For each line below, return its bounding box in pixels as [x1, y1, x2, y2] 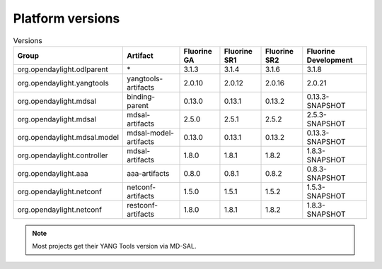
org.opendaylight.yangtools [17, 78, 109, 88]
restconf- [126, 200, 158, 210]
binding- [126, 92, 156, 102]
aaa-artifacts [126, 168, 170, 178]
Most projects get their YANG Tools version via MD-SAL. [32, 242, 197, 251]
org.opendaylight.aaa [17, 168, 88, 178]
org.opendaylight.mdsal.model [17, 132, 120, 142]
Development [306, 55, 353, 65]
